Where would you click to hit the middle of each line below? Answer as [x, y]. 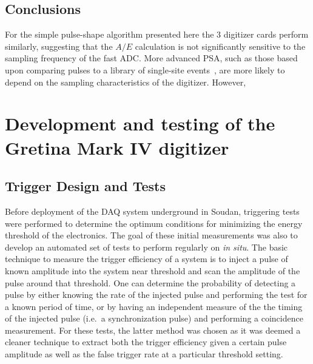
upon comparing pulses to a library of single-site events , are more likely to [145, 69]
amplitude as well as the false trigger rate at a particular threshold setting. [144, 354]
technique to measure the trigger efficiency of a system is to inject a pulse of [146, 259]
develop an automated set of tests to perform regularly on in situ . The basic [146, 247]
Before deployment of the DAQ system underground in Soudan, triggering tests [152, 211]
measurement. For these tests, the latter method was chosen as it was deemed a [153, 330]
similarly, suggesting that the [59, 46]
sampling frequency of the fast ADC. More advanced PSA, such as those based [151, 58]
